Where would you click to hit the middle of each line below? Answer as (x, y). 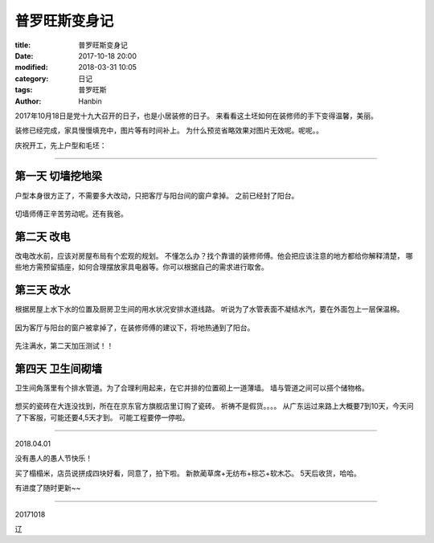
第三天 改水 (43, 290)
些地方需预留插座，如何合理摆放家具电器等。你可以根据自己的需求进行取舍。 (141, 267)
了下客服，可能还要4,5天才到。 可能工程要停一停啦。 (102, 417)
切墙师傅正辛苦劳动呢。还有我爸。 (71, 214)
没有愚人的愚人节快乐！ (53, 459)
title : (23, 45)
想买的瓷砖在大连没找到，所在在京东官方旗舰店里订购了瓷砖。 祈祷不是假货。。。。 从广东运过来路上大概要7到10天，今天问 (214, 406)
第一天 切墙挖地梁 (58, 176)
